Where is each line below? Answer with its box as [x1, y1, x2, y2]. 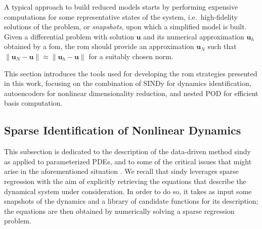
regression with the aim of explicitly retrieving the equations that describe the [4, 175, 246, 186]
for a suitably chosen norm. [89, 51, 173, 61]
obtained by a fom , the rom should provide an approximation [4, 41, 194, 52]
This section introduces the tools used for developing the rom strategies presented [4, 68, 257, 78]
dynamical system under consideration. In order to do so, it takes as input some [4, 186, 252, 196]
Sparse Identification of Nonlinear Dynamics [4, 122, 241, 138]
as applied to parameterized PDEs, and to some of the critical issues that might [4, 156, 252, 166]
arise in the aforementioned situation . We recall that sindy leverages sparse [4, 166, 239, 176]
